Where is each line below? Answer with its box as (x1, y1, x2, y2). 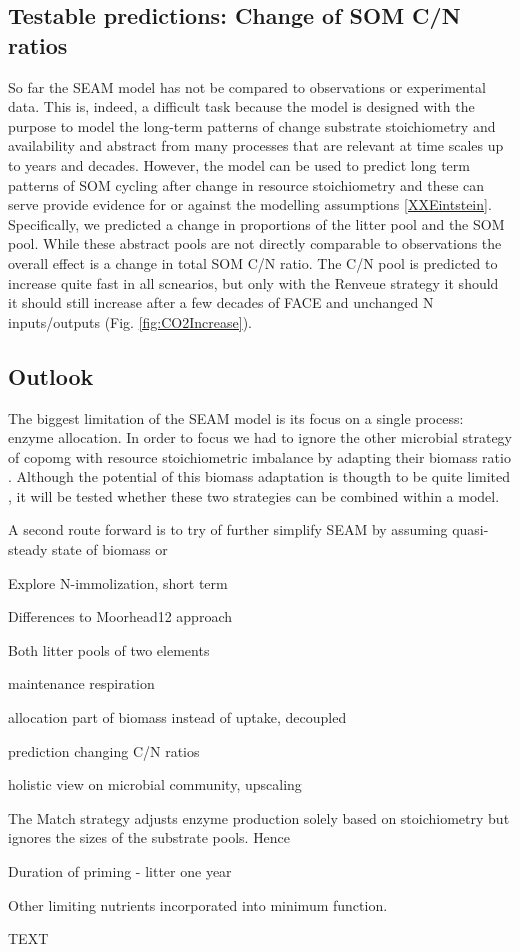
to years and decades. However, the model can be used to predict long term (8, 154, 470, 175)
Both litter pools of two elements (8, 639, 210, 660)
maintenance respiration (8, 673, 155, 694)
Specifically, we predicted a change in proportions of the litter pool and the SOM (8, 213, 505, 234)
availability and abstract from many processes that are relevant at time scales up (8, 135, 504, 156)
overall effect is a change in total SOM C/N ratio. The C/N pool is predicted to (8, 252, 498, 273)
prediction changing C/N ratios (8, 740, 200, 761)
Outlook (8, 360, 94, 391)
